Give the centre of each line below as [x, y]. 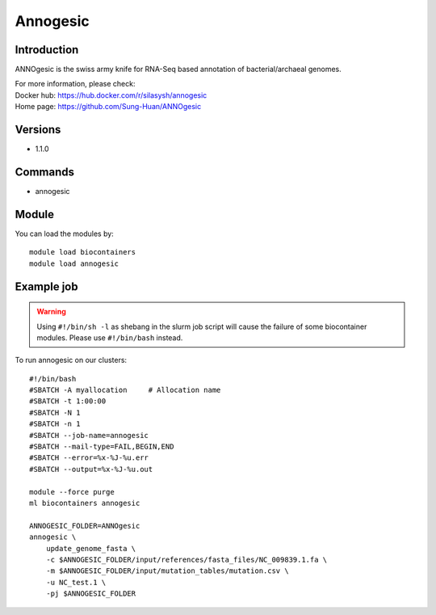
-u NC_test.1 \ [76, 582]
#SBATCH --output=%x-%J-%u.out [91, 469]
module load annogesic [74, 263]
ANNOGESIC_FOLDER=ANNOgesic [85, 526]
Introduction [47, 50]
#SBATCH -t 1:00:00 [68, 401]
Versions [38, 130]
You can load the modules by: [65, 234]
